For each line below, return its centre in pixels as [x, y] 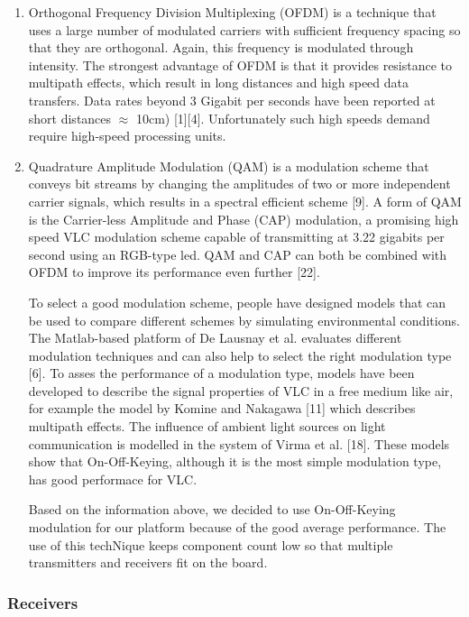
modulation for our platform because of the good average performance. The [237, 527]
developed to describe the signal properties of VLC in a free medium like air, [241, 390]
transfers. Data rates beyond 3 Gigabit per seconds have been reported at [232, 100]
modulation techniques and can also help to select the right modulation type [240, 355]
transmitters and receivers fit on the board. [148, 562]
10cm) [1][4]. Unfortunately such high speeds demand [283, 118]
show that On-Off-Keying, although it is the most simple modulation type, [235, 461]
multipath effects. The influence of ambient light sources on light [207, 426]
